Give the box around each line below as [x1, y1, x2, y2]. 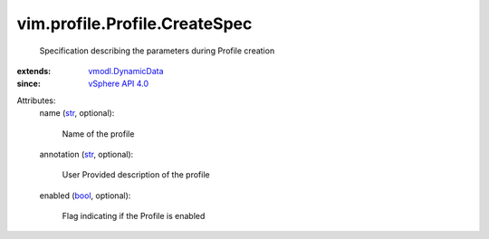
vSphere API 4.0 [88, 78, 149, 90]
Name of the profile [62, 128, 135, 139]
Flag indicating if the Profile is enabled [62, 211, 206, 222]
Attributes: [16, 95, 56, 106]
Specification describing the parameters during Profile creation [39, 45, 275, 56]
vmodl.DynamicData [88, 65, 164, 76]
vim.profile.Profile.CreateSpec [16, 14, 253, 33]
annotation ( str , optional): [39, 148, 134, 159]
